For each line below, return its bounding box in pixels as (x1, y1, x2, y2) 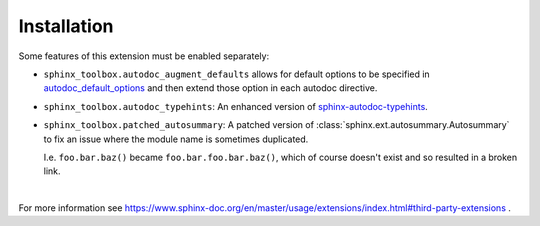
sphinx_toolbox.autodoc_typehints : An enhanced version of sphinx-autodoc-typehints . (43, 100, 429, 112)
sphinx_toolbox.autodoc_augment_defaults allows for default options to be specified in (43, 68, 430, 80)
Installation (18, 15, 114, 37)
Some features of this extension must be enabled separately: (18, 50, 270, 62)
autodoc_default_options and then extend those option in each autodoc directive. (43, 82, 378, 94)
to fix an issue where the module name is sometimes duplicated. (43, 133, 309, 145)
